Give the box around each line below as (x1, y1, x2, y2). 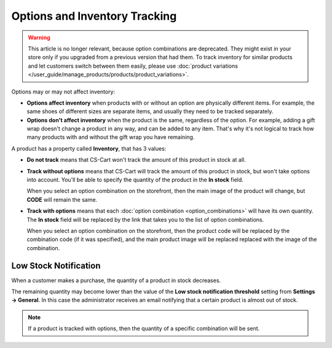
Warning (28, 34, 50, 41)
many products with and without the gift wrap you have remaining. (26, 133, 195, 141)
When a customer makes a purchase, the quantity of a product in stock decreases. (11, 277, 221, 284)
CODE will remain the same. (26, 196, 98, 203)
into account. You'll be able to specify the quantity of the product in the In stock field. (26, 176, 244, 184)
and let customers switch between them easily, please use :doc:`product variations (28, 62, 238, 69)
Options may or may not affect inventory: (11, 88, 116, 95)
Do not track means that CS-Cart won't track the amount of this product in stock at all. (26, 156, 246, 164)
